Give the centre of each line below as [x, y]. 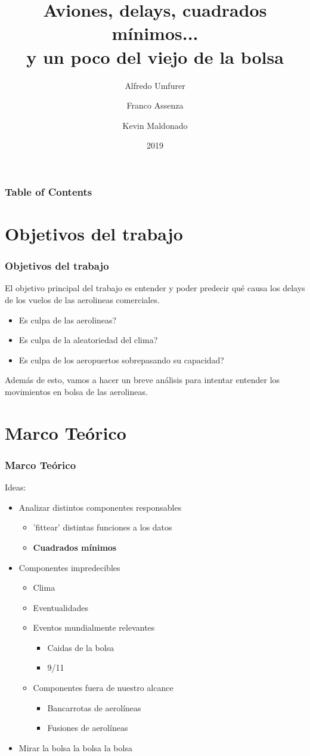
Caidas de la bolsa [81, 647]
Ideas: [15, 487]
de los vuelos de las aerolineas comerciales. [82, 299]
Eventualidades [61, 607]
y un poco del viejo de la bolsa [155, 56]
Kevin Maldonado [155, 125]
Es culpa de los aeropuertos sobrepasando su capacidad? [121, 360]
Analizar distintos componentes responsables [100, 507]
